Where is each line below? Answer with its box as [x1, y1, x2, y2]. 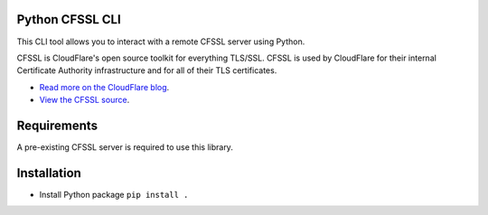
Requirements [16, 117, 99, 133]
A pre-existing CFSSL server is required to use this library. [16, 141, 234, 153]
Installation [16, 165, 81, 181]
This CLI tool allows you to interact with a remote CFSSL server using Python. [16, 36, 305, 47]
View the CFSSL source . [39, 95, 130, 106]
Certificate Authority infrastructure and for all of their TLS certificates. [16, 65, 277, 76]
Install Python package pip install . [39, 189, 189, 200]
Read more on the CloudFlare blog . [39, 81, 170, 92]
